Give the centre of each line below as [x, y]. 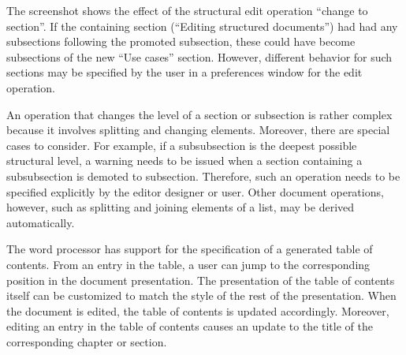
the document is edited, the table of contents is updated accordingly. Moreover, [198, 310]
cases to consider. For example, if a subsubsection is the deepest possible [182, 145]
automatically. [41, 222]
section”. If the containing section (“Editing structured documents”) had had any [202, 26]
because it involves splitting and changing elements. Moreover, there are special [198, 130]
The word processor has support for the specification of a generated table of [190, 249]
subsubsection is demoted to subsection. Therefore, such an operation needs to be [203, 176]
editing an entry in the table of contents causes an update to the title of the [190, 326]
